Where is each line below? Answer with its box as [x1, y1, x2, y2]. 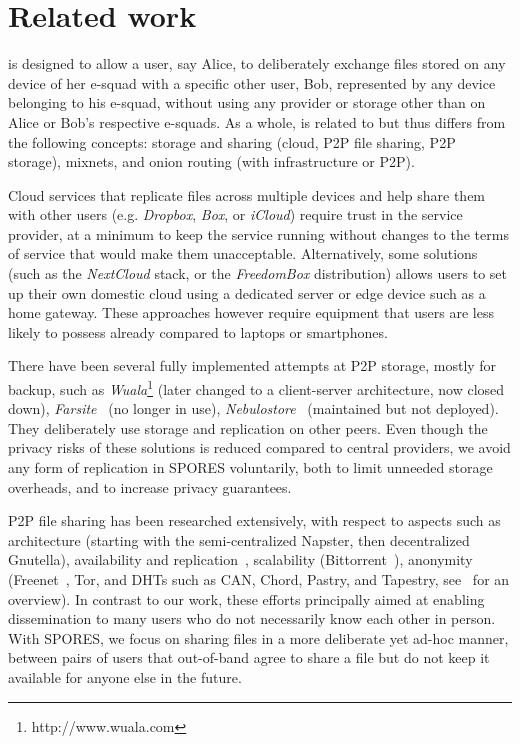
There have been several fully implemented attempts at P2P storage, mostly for [8, 355, 497, 376]
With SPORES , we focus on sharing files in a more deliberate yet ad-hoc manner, [8, 627, 509, 648]
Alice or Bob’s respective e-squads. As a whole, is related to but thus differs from [8, 111, 506, 132]
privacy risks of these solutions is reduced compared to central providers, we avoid [8, 437, 511, 458]
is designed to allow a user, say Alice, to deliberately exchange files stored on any [8, 53, 506, 74]
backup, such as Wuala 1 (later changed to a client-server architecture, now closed [8, 376, 505, 399]
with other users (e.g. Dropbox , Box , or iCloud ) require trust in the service [8, 204, 463, 225]
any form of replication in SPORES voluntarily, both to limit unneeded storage [8, 457, 493, 478]
